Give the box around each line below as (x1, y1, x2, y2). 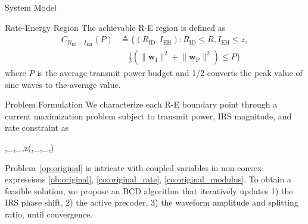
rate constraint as (5, 121, 69, 134)
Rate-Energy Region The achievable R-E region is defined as (5, 21, 226, 33)
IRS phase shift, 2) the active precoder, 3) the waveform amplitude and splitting (5, 196, 298, 209)
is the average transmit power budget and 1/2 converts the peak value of (37, 67, 303, 79)
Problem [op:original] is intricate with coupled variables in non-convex (5, 161, 262, 173)
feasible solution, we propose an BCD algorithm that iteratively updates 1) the (5, 184, 293, 197)
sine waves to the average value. (5, 78, 121, 90)
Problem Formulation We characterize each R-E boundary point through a (5, 98, 278, 111)
